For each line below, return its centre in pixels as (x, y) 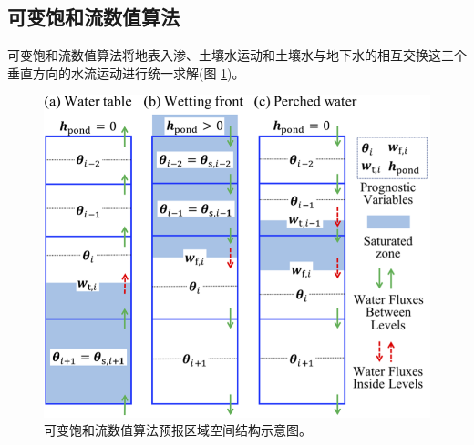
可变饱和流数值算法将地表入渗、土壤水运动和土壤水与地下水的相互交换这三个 (237, 55)
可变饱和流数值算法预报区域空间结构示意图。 (178, 430)
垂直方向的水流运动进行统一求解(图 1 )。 (126, 72)
